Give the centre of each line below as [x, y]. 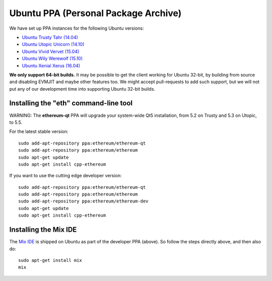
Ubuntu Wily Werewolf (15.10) [52, 58]
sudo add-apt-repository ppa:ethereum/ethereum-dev [83, 201]
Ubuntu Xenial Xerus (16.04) [51, 65]
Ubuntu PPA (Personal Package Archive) [95, 13]
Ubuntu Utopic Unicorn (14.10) [53, 44]
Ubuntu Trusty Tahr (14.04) [50, 37]
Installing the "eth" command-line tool [71, 103]
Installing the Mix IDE [43, 230]
